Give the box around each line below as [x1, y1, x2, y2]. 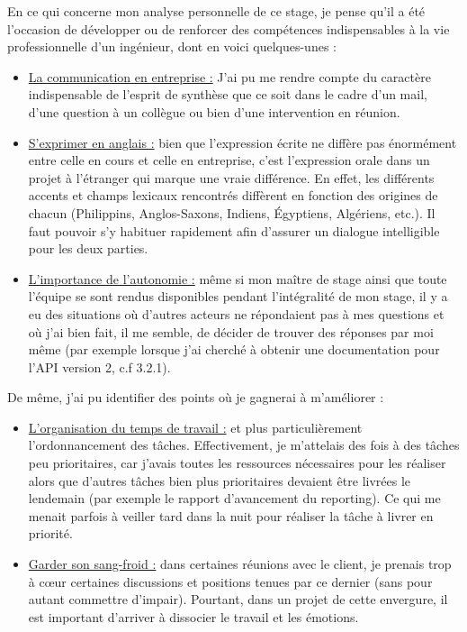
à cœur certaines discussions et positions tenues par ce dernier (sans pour [28, 572, 433, 591]
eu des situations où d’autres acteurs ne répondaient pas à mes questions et [28, 304, 445, 323]
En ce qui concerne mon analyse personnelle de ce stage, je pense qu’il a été [7, 2, 426, 20]
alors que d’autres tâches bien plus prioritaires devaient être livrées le [28, 471, 411, 490]
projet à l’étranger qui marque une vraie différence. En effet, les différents [28, 168, 435, 187]
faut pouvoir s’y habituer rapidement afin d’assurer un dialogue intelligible [28, 221, 440, 240]
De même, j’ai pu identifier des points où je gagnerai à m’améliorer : [7, 388, 384, 407]
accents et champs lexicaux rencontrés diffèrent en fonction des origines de [28, 186, 438, 205]
